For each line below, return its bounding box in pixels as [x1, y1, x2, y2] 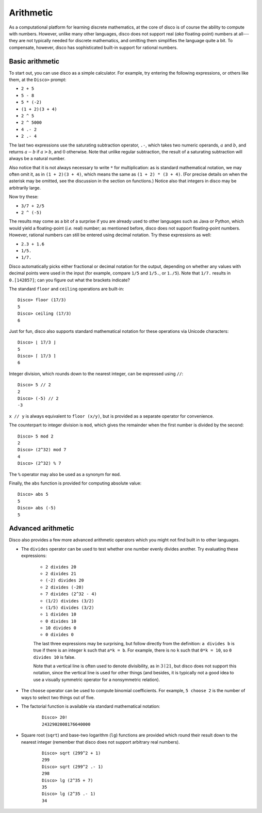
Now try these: [9, 194, 39, 200]
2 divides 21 [45, 570, 77, 576]
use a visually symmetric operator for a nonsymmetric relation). [33, 677, 160, 683]
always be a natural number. [9, 156, 65, 162]
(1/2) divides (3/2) [45, 598, 95, 603]
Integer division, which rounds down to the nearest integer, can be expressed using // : [9, 371, 183, 376]
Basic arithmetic [9, 57, 60, 65]
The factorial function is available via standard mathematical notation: [21, 703, 160, 709]
